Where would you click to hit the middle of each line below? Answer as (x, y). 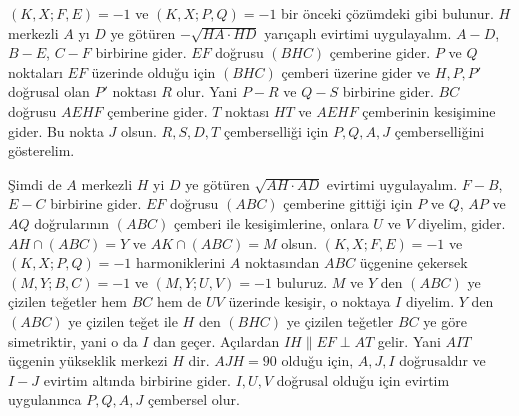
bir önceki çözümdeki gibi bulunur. (387, 13)
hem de (179, 301)
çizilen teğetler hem (68, 301)
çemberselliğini (439, 130)
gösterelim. (41, 150)
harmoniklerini (180, 262)
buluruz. (302, 281)
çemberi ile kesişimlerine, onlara (271, 222)
